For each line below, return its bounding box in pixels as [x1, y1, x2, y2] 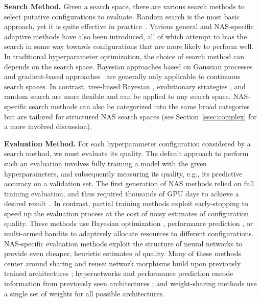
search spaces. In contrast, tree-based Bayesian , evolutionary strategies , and [4, 81, 246, 91]
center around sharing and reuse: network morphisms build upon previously [4, 258, 241, 268]
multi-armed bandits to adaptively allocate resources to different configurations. [4, 228, 254, 239]
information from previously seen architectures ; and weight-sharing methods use [4, 278, 257, 289]
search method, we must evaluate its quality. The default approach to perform [4, 148, 249, 159]
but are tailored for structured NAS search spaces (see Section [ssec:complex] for [4, 111, 257, 121]
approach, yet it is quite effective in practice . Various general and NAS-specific [4, 21, 254, 32]
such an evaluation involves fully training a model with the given [4, 158, 207, 168]
